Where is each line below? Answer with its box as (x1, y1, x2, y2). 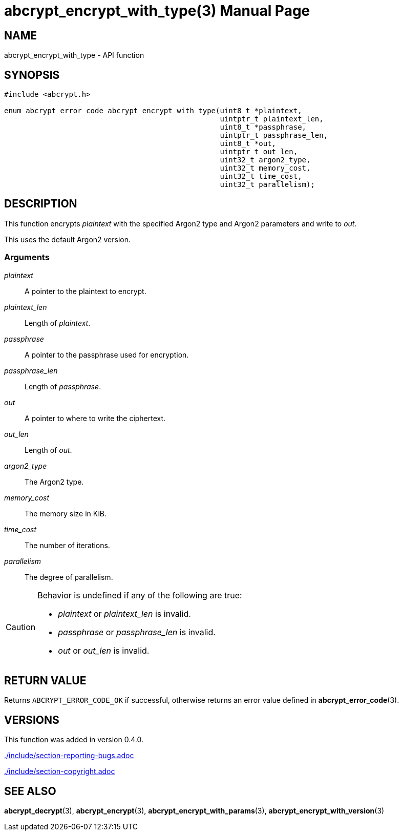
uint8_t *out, (220, 139, 277, 148)
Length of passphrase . (25, 382, 101, 391)
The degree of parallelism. (25, 572, 113, 581)
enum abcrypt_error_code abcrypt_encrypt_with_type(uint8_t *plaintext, (4, 107, 302, 115)
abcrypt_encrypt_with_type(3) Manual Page (4, 2, 310, 19)
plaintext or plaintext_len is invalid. (58, 608, 191, 619)
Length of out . (25, 445, 72, 454)
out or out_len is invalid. (58, 645, 150, 656)
